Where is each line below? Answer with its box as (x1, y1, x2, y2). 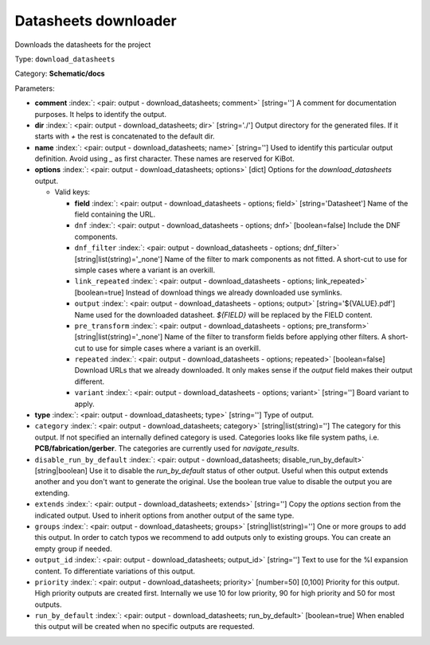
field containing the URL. (74, 209, 155, 219)
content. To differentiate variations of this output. (34, 566, 195, 576)
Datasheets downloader (14, 12, 177, 29)
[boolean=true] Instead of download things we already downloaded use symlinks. (74, 287, 342, 297)
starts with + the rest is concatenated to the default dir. (34, 131, 215, 141)
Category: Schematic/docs (14, 68, 105, 79)
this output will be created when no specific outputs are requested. (34, 622, 255, 631)
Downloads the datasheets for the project (14, 40, 151, 49)
